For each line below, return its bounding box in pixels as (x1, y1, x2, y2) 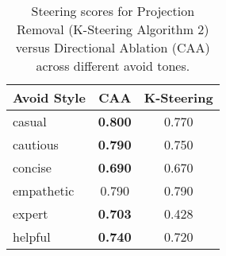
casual (13, 112, 47, 130)
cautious (13, 135, 59, 153)
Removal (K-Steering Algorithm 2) (17, 20, 209, 38)
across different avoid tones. (36, 56, 190, 75)
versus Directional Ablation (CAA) (15, 38, 210, 56)
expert (13, 204, 48, 223)
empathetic (13, 181, 75, 200)
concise (13, 158, 52, 176)
